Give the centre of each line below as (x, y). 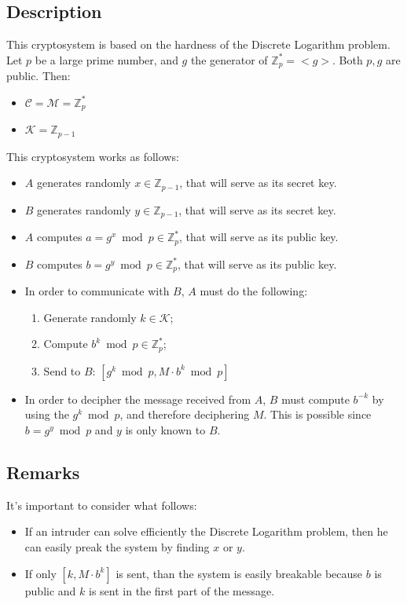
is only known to (165, 429)
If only (40, 573)
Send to (62, 370)
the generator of (229, 59)
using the (47, 414)
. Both (348, 59)
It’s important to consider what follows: (102, 505)
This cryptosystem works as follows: (93, 156)
